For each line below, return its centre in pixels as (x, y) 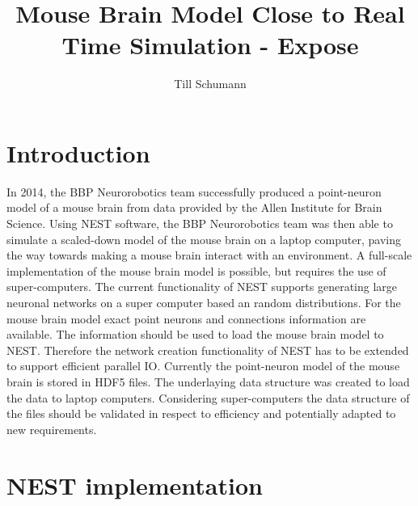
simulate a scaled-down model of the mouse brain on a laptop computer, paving (204, 239)
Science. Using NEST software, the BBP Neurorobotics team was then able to (200, 223)
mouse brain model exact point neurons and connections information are (186, 318)
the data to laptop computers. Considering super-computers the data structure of (208, 397)
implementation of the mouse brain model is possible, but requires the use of (196, 270)
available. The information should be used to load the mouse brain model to (195, 334)
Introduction (78, 152)
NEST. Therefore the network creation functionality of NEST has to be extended (208, 350)
